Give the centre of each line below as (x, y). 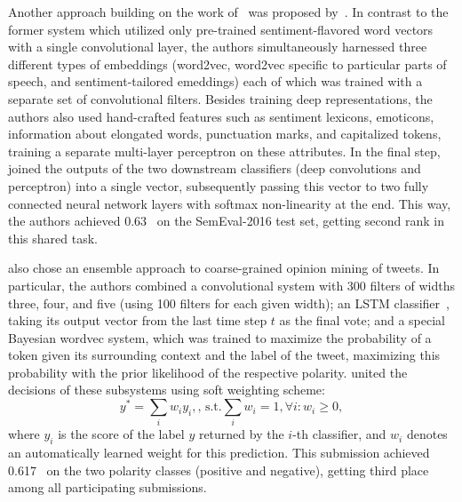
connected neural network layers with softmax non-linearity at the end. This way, (230, 203)
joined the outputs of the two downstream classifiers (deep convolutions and (215, 168)
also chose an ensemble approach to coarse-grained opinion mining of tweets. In (224, 268)
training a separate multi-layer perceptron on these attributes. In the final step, (224, 151)
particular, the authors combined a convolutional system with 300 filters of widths (232, 285)
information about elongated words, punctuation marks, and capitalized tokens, (225, 134)
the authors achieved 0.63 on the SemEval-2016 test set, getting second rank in (226, 221)
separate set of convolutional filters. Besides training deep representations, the (220, 98)
